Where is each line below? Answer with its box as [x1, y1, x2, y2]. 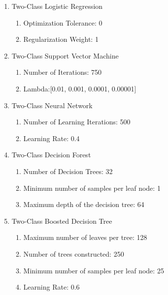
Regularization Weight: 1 [23, 34, 99, 44]
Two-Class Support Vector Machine [11, 50, 119, 60]
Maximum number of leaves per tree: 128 [23, 232, 147, 242]
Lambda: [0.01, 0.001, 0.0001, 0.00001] [23, 83, 136, 93]
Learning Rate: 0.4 [23, 133, 80, 143]
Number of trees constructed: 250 [23, 248, 124, 259]
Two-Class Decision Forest [11, 149, 91, 160]
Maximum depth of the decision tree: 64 [23, 199, 144, 209]
